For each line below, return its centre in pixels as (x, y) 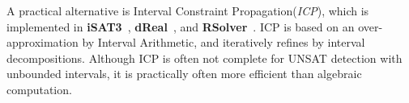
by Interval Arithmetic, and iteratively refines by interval (224, 42)
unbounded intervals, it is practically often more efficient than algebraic (184, 74)
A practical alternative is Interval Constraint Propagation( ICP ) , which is (188, 10)
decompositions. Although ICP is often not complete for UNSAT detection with (204, 58)
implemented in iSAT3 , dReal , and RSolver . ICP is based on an (181, 26)
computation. (39, 89)
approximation (43, 42)
